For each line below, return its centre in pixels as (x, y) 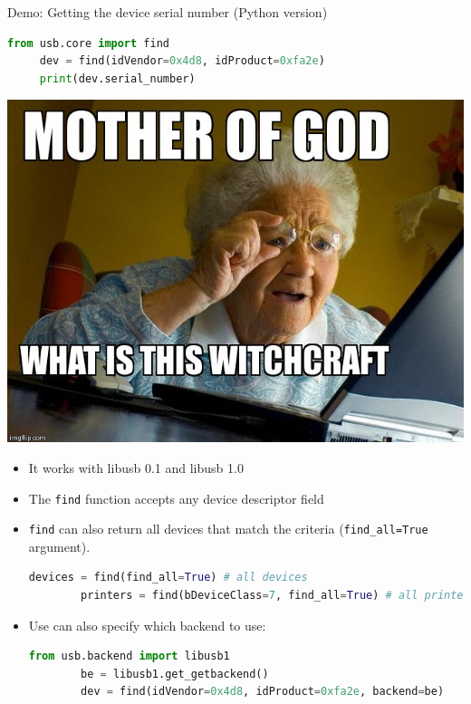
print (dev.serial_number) (117, 78)
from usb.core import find (88, 43)
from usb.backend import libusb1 (129, 656)
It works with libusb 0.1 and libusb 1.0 (136, 467)
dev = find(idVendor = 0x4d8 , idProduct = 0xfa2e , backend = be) (263, 692)
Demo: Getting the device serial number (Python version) (168, 12)
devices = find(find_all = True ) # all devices (168, 578)
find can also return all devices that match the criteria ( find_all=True (228, 529)
